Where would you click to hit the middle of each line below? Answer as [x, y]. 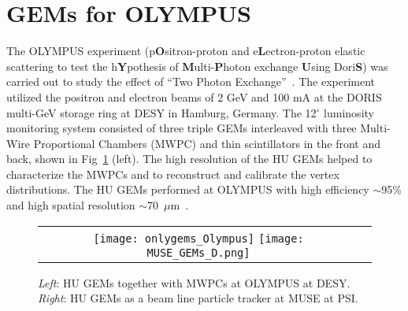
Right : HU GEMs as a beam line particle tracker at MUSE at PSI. [198, 298]
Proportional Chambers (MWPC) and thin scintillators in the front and [207, 143]
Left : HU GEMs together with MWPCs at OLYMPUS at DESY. [194, 282]
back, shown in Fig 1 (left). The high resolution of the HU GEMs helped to [189, 159]
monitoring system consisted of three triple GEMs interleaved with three [182, 128]
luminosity [349, 112]
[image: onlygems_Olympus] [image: [198, 238]
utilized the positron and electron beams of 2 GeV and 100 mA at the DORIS [194, 96]
